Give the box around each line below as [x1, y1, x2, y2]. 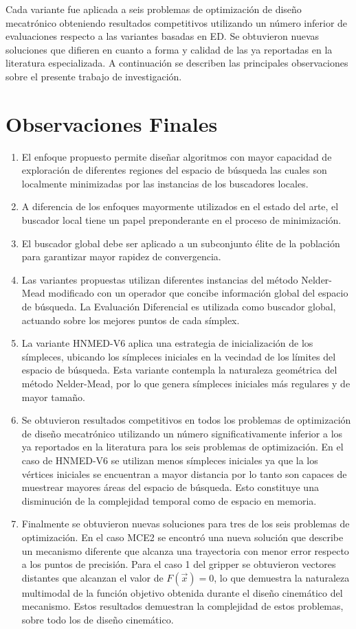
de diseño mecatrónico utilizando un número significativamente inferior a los [21, 426, 343, 440]
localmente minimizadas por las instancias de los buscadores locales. [21, 176, 309, 190]
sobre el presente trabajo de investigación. [5, 69, 182, 83]
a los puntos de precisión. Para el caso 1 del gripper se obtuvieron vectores [21, 557, 336, 571]
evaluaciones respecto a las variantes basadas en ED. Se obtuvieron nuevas [5, 29, 320, 43]
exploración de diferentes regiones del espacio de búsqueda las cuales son [21, 163, 327, 177]
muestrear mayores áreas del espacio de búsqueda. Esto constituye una [21, 480, 319, 494]
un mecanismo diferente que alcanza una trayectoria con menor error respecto [21, 543, 349, 558]
